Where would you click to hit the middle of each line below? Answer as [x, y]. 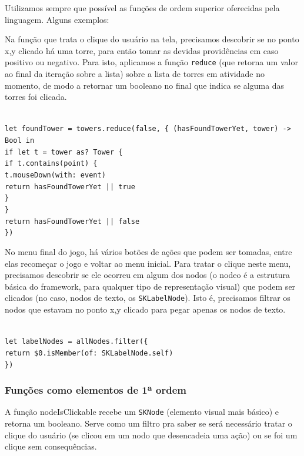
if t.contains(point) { [51, 164]
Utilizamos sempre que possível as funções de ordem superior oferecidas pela [142, 8]
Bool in [20, 141]
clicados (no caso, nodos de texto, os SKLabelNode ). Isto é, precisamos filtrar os [148, 298]
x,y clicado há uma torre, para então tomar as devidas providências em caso [142, 50]
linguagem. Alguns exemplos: [57, 19]
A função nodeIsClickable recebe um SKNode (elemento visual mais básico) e [142, 412]
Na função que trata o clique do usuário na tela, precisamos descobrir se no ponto [152, 39]
